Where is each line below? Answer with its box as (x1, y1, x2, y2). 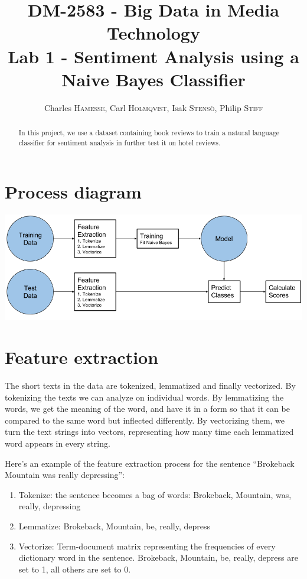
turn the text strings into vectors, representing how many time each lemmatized (5, 425, 294, 438)
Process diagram (5, 180, 142, 204)
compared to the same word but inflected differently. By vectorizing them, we (5, 414, 285, 426)
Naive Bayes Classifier (61, 67, 246, 91)
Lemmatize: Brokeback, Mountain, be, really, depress (18, 520, 211, 532)
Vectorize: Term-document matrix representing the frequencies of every (18, 539, 276, 552)
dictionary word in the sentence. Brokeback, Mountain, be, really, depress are (18, 551, 298, 564)
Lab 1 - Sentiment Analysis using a (8, 44, 299, 68)
